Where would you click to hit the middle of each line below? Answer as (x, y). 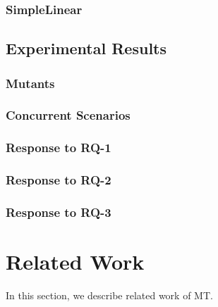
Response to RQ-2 (59, 180)
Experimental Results (86, 48)
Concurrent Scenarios (68, 115)
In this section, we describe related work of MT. (109, 295)
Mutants (30, 83)
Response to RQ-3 (59, 212)
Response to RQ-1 (59, 148)
